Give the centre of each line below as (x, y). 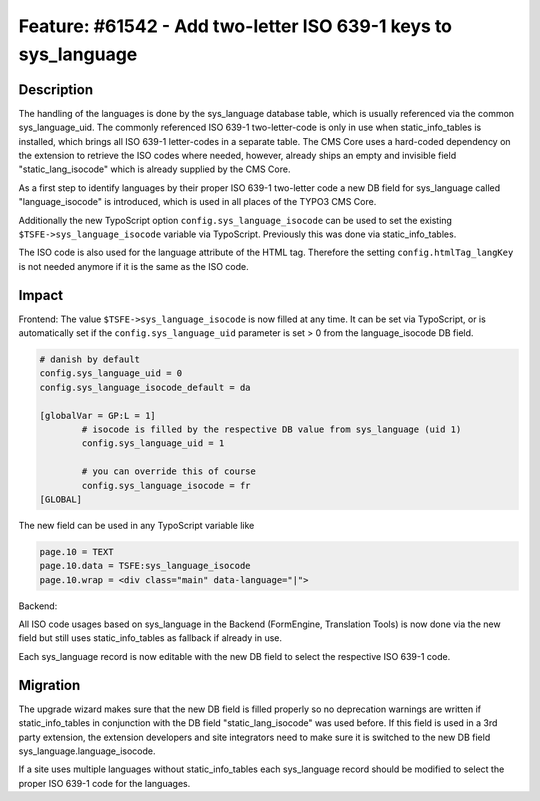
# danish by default (89, 359)
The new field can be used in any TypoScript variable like (136, 525)
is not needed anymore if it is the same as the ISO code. (133, 266)
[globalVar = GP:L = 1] (98, 415)
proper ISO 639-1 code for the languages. (104, 783)
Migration (49, 685)
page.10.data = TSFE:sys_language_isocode (145, 566)
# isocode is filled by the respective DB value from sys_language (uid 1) (271, 429)
